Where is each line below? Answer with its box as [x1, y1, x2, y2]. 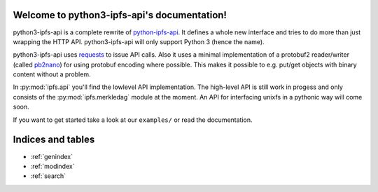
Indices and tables [13, 134, 95, 146]
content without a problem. [13, 70, 91, 78]
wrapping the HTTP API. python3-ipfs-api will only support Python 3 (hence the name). [13, 37, 265, 46]
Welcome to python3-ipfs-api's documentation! [13, 9, 227, 21]
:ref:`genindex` [30, 152, 73, 160]
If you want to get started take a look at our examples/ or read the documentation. [13, 116, 253, 124]
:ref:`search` [30, 172, 66, 180]
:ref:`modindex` [30, 162, 75, 170]
